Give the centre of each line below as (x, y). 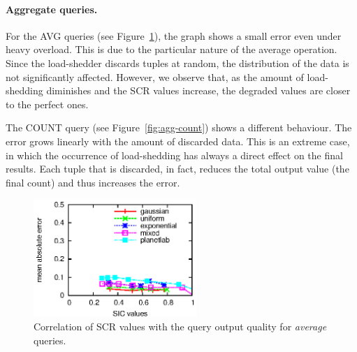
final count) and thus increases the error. (93, 182)
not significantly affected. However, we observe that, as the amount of (155, 76)
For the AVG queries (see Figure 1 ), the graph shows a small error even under (174, 35)
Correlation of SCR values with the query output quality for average (180, 327)
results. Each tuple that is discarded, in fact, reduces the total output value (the (177, 169)
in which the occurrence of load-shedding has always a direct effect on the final (174, 155)
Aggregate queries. (52, 9)
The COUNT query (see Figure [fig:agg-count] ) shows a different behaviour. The (179, 127)
